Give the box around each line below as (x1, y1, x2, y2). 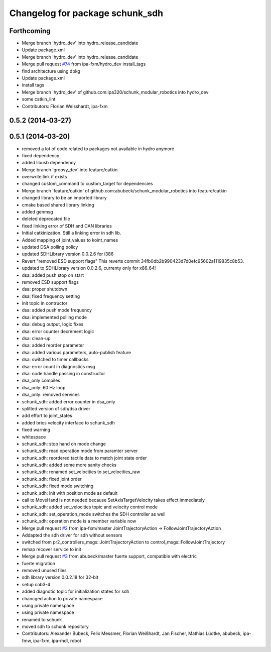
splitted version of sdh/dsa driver (22, 405, 90, 411)
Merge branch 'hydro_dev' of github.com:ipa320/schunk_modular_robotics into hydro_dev (22, 89, 209, 95)
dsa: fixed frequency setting (22, 293, 80, 299)
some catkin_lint (22, 96, 56, 102)
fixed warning (22, 427, 50, 433)
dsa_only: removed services (22, 392, 80, 398)
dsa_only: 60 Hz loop (22, 384, 66, 390)
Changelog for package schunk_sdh (9, 8, 163, 19)
